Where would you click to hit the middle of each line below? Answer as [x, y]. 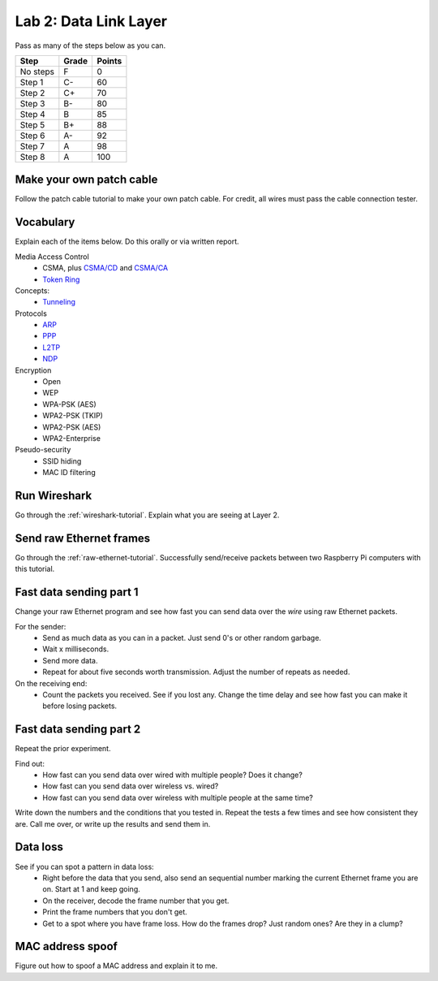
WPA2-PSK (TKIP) [73, 416]
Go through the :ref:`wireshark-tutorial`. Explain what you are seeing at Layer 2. [147, 515]
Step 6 [32, 136]
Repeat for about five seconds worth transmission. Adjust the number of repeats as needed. [196, 672]
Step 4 [33, 114]
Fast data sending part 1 [77, 592]
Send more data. [70, 660]
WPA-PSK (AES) [69, 404]
